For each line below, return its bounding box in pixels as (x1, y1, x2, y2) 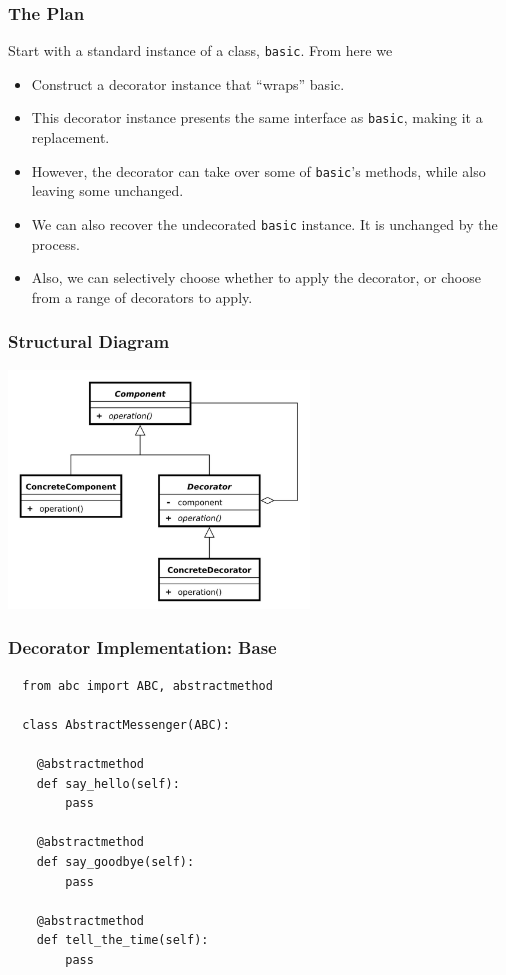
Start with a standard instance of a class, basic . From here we (8, 40, 393, 61)
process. (31, 233, 80, 254)
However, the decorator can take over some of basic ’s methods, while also (31, 160, 486, 181)
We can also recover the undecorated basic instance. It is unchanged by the (31, 213, 498, 234)
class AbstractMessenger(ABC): (22, 717, 230, 732)
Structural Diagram (8, 329, 170, 354)
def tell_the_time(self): (36, 933, 209, 948)
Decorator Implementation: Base (8, 635, 277, 660)
